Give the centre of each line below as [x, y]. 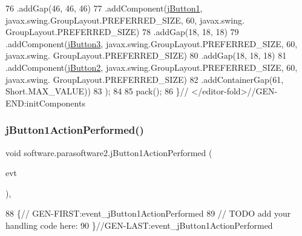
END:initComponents [45, 103]
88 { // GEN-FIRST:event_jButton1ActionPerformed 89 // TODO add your [148, 213]
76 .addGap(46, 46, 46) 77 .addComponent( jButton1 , [104, 8]
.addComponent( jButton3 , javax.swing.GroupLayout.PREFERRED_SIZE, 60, [152, 43]
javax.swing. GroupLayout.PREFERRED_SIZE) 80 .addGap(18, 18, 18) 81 [146, 55]
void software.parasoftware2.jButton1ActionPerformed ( [109, 152]
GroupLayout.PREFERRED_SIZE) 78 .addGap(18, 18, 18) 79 [122, 32]
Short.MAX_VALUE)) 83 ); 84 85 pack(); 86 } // [97, 91]
